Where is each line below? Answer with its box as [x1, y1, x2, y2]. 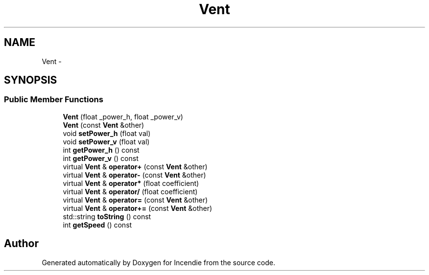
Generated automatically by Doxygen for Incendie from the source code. [42, 258, 275, 267]
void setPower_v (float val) [63, 137, 150, 146]
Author [4, 237, 39, 250]
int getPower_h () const [63, 145, 140, 154]
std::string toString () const [63, 212, 151, 221]
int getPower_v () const [63, 154, 139, 162]
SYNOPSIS [4, 74, 57, 87]
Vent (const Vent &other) [63, 120, 144, 129]
